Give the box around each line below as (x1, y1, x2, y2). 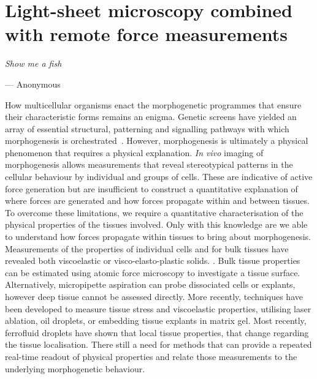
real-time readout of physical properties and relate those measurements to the (5, 350, 297, 362)
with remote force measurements (5, 21, 288, 47)
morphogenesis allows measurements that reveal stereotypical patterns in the (5, 158, 293, 171)
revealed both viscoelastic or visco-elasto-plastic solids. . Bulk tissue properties (5, 254, 300, 267)
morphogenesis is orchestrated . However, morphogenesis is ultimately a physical (5, 134, 308, 147)
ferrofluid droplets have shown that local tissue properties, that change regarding (5, 326, 309, 339)
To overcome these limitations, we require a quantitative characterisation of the (5, 206, 304, 219)
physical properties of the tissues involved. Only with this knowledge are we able (5, 218, 308, 231)
